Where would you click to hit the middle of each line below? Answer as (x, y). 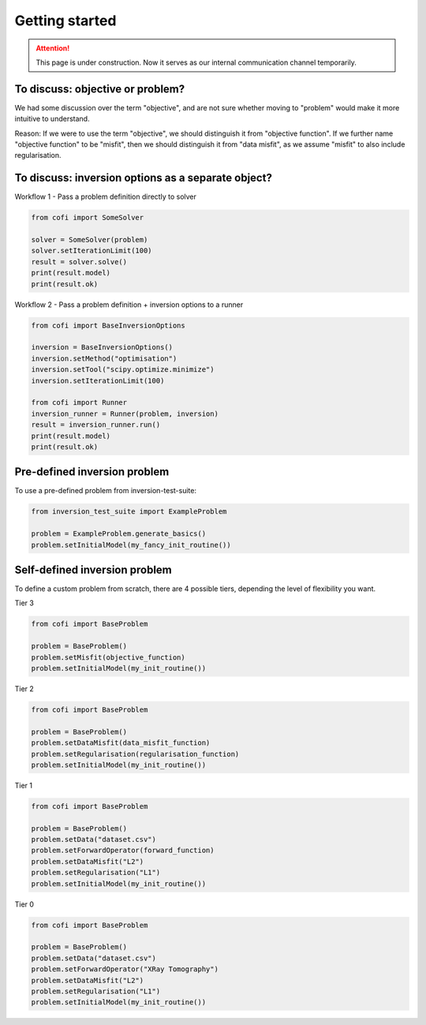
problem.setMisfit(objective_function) (108, 657)
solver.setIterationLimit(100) (92, 251)
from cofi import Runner (79, 403)
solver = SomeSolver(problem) (90, 240)
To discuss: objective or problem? (100, 89)
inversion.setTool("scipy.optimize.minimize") (123, 370)
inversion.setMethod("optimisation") (104, 358)
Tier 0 (24, 904)
